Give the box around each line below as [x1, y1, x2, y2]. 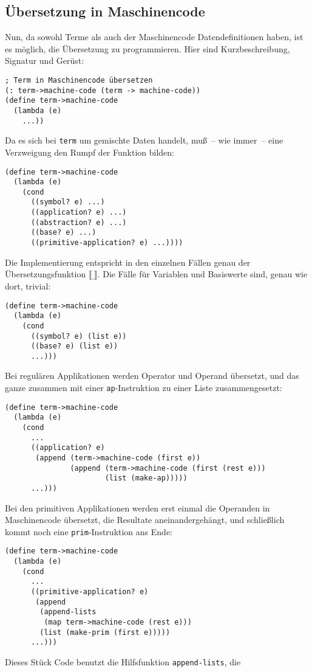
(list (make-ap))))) [104, 474, 188, 483]
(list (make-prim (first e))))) [39, 628, 171, 637]
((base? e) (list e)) [30, 342, 118, 351]
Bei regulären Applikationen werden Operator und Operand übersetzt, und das [5, 369, 299, 382]
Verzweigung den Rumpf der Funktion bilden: [5, 145, 174, 158]
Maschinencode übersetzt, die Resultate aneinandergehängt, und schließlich [5, 513, 285, 526]
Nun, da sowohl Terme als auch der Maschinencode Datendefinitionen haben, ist [5, 30, 304, 43]
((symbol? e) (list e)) [30, 331, 127, 341]
